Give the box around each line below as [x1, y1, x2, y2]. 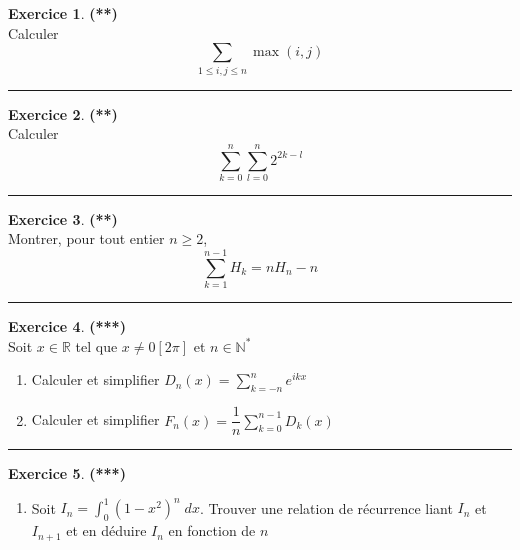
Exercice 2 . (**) [8, 103, 118, 124]
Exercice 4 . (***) [8, 316, 126, 337]
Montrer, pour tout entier [8, 228, 165, 249]
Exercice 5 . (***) [8, 463, 126, 484]
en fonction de [168, 520, 256, 541]
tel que [75, 335, 118, 356]
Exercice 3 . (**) [8, 208, 118, 229]
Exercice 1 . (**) [8, 3, 118, 23]
